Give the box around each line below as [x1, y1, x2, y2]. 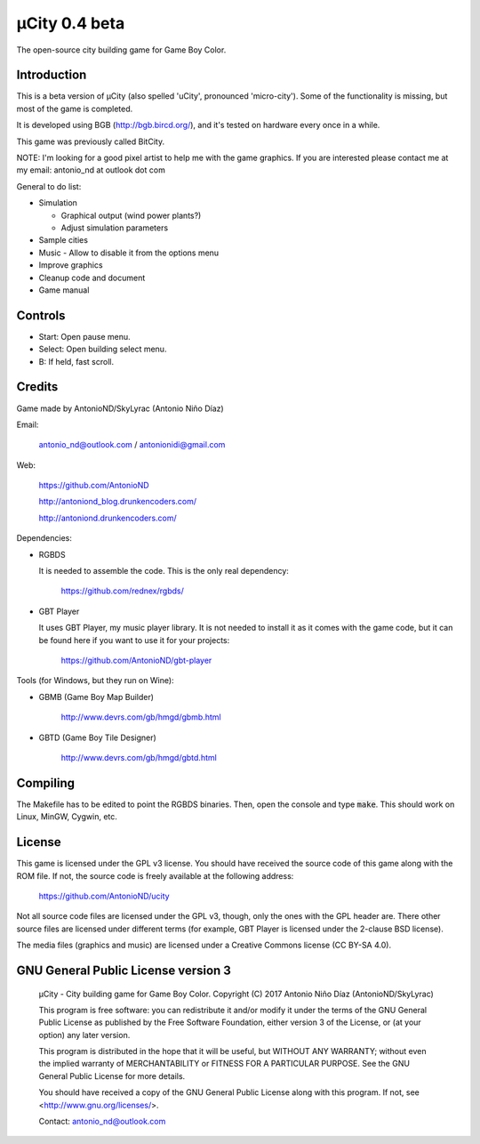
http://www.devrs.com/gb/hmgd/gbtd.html [60, 752, 217, 762]
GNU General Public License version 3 [16, 963, 231, 978]
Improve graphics [38, 260, 103, 270]
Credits [16, 379, 59, 395]
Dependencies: [16, 533, 73, 544]
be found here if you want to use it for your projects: [38, 634, 230, 645]
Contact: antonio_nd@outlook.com [38, 1116, 166, 1127]
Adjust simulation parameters [60, 222, 169, 233]
